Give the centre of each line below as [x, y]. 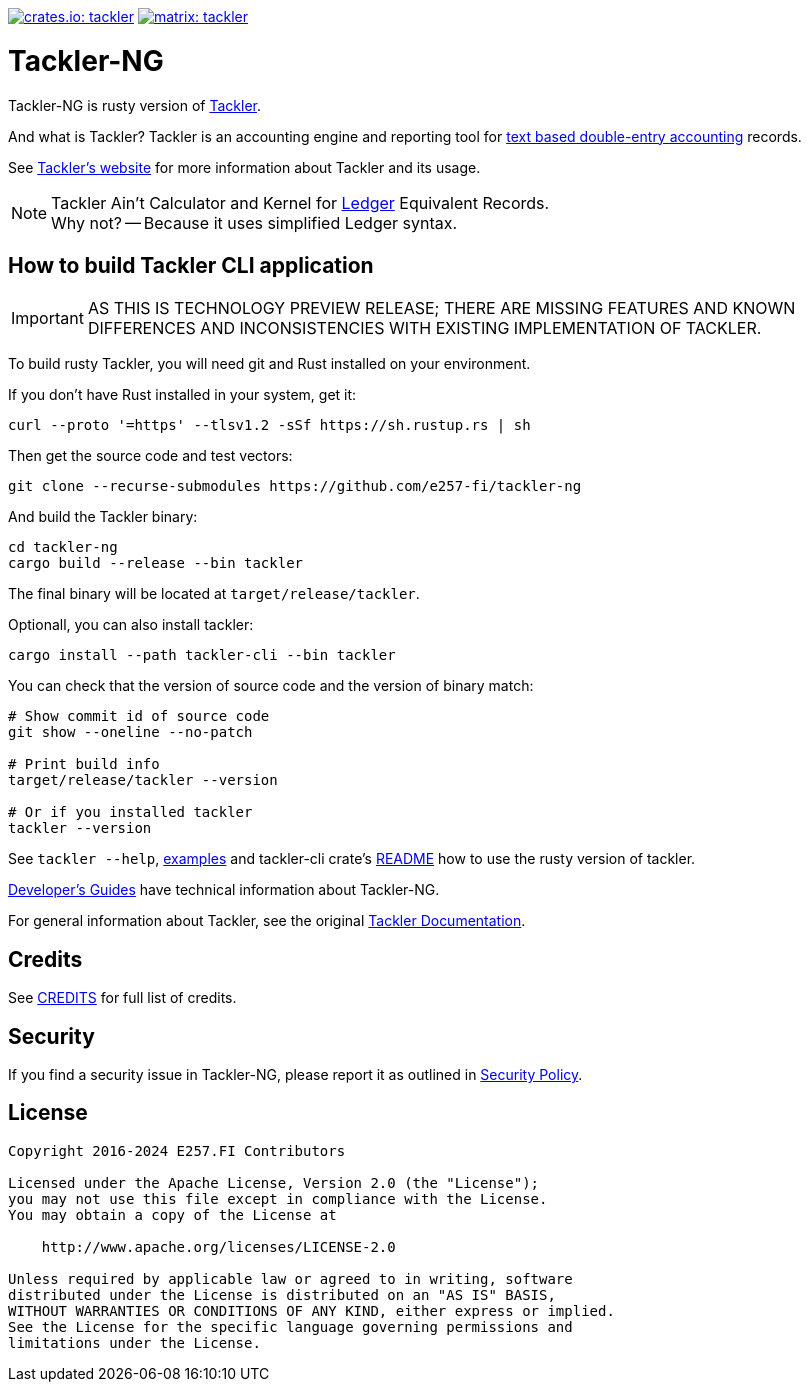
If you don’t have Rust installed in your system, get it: [182, 395]
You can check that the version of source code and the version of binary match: [271, 686]
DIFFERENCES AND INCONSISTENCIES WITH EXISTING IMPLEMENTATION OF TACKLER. [424, 328]
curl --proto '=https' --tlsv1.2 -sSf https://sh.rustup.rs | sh [269, 425]
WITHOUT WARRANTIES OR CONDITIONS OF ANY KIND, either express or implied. [311, 1310]
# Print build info [84, 764]
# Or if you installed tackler [130, 812]
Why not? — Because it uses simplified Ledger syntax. [254, 222]
